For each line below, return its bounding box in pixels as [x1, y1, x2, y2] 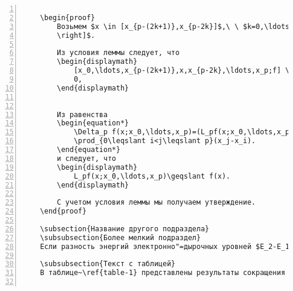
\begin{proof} [40, 13, 95, 22]
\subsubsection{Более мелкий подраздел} [40, 233, 201, 242]
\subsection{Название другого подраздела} [40, 224, 209, 233]
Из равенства [57, 110, 108, 119]
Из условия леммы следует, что [57, 48, 180, 57]
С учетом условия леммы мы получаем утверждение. [57, 198, 256, 207]
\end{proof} [40, 207, 87, 216]
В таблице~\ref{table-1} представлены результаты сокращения [40, 269, 285, 277]
